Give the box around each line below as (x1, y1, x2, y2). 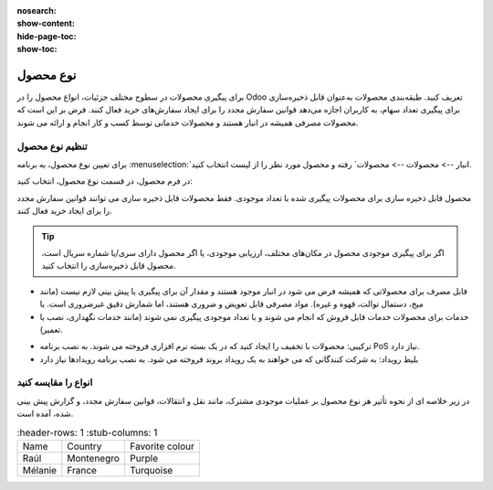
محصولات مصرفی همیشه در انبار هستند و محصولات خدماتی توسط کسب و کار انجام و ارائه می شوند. (16, 117, 359, 128)
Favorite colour (129, 440, 195, 453)
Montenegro (67, 452, 121, 464)
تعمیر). (39, 324, 63, 335)
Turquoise (129, 463, 173, 476)
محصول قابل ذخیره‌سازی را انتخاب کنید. (41, 261, 176, 272)
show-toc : (16, 44, 58, 55)
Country (67, 440, 102, 453)
